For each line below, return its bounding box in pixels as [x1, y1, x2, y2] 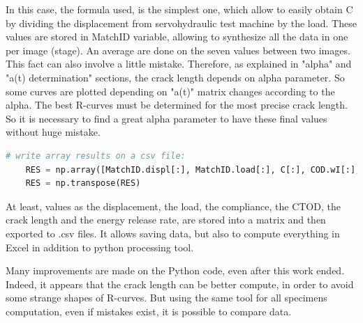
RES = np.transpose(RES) [25, 178, 141, 189]
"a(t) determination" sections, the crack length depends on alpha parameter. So [6, 70, 345, 84]
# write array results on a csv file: [6, 150, 186, 161]
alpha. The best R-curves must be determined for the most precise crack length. [6, 97, 348, 112]
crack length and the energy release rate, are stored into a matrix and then [6, 212, 326, 227]
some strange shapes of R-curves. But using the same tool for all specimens [6, 290, 327, 305]
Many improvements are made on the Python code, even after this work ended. [6, 263, 345, 278]
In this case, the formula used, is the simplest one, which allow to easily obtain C [6, 2, 353, 16]
